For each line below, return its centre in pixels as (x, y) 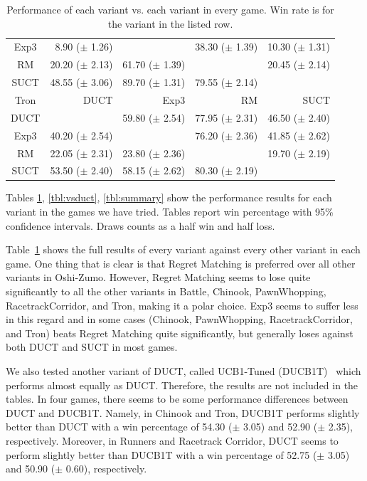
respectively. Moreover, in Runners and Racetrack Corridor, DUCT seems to (172, 440)
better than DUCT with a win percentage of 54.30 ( (119, 427)
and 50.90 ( (31, 469)
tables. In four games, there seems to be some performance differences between (177, 399)
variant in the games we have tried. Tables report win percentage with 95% (170, 212)
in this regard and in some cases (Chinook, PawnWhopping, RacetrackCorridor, (179, 319)
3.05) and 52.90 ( (280, 427)
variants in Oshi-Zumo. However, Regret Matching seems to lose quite (158, 277)
